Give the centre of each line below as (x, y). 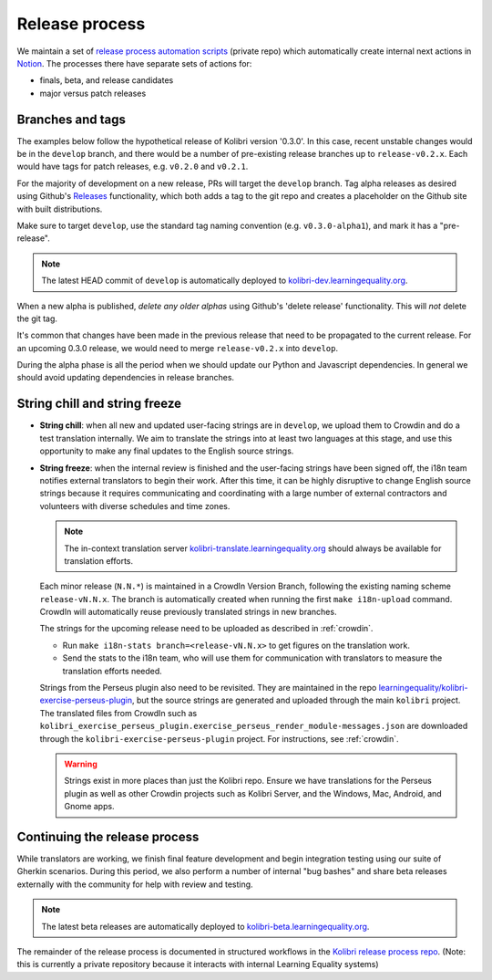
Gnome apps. (89, 807)
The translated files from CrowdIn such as (118, 713)
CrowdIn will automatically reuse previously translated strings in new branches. (188, 612)
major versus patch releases (93, 93)
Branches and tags (72, 119)
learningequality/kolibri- (423, 688)
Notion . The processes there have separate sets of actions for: (134, 63)
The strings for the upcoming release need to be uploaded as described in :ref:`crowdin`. (206, 629)
